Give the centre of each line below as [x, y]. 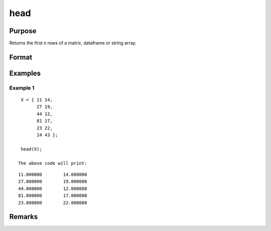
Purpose [23, 31]
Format [21, 57]
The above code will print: [53, 163]
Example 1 [22, 88]
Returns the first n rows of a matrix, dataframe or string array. [73, 43]
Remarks [24, 217]
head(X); [31, 149]
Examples [25, 73]
